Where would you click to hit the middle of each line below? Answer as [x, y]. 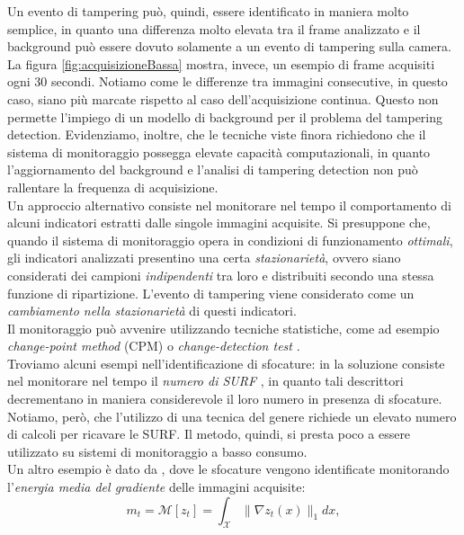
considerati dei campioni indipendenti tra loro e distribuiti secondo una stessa [221, 275]
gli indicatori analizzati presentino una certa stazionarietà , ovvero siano [204, 258]
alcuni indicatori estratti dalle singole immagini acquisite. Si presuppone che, [219, 223]
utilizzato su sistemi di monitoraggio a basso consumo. [157, 451]
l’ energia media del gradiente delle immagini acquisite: [156, 487]
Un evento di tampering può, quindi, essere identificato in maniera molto [208, 11]
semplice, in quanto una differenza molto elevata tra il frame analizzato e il [214, 28]
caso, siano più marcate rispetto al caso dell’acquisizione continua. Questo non [223, 98]
